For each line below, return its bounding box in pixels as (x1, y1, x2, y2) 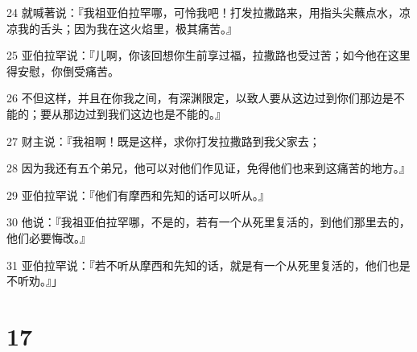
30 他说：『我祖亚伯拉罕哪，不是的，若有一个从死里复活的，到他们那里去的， (6, 213, 411, 230)
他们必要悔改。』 (6, 229, 91, 246)
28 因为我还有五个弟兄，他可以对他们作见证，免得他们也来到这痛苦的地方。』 (6, 159, 411, 176)
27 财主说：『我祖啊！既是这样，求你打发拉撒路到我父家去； (6, 132, 320, 149)
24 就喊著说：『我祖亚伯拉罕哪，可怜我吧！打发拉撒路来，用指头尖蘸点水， (6, 4, 399, 20)
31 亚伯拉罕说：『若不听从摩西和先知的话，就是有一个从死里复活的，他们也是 (6, 256, 411, 273)
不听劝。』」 (6, 272, 63, 289)
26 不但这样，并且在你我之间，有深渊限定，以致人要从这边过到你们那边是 (6, 89, 394, 106)
